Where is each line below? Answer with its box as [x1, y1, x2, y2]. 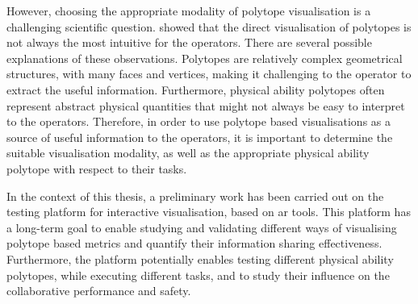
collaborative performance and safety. [6, 282, 191, 299]
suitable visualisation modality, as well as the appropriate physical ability [6, 144, 370, 161]
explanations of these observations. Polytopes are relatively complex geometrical [6, 49, 403, 66]
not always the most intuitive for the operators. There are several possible [6, 34, 372, 51]
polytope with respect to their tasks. [6, 160, 187, 177]
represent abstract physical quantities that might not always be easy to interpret [6, 97, 405, 114]
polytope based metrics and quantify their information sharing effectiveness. [6, 235, 382, 252]
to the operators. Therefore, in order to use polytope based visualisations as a [6, 113, 391, 130]
